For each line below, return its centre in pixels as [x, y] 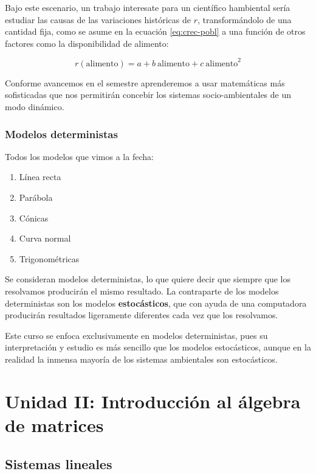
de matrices [54, 424]
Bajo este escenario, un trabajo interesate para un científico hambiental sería [148, 7]
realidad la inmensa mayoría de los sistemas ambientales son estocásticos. [141, 359]
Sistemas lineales [59, 463]
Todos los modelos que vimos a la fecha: [79, 156]
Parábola [36, 197]
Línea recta [40, 177]
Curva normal [45, 238]
